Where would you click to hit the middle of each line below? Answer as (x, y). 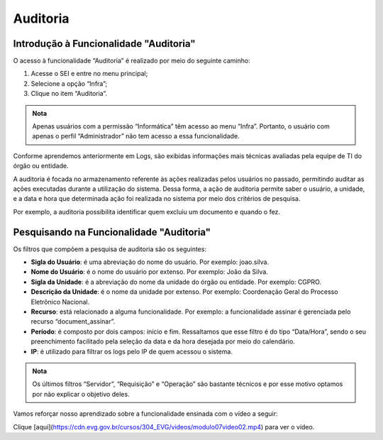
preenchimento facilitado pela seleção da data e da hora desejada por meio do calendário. (163, 341)
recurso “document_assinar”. (73, 321)
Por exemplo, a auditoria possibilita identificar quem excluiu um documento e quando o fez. (146, 211)
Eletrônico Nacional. (60, 302)
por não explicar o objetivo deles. (81, 394)
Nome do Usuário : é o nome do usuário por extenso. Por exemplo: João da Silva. (150, 272)
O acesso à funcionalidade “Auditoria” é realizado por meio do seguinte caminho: (132, 61)
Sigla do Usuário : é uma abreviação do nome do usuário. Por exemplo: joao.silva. (150, 262)
